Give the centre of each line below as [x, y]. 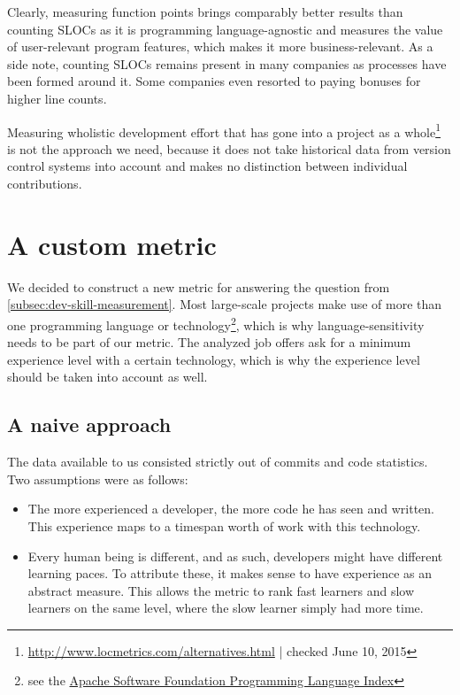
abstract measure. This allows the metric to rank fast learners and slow [221, 590]
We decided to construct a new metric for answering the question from [199, 286]
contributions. [45, 183]
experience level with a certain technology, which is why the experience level [214, 359]
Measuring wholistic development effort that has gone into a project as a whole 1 [224, 130]
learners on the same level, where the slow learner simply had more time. [226, 608]
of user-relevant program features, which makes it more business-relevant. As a [220, 46]
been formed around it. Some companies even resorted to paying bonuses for [214, 81]
